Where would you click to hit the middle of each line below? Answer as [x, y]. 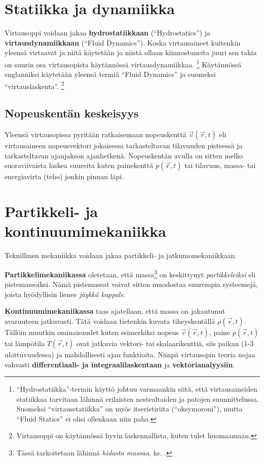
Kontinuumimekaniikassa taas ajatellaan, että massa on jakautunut [115, 311]
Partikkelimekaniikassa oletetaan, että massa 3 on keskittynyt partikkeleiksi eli [130, 273]
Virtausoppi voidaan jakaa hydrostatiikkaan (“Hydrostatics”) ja [107, 33]
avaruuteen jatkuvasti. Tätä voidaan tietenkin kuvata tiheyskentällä [110, 321]
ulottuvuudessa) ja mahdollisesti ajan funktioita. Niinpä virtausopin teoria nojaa [130, 354]
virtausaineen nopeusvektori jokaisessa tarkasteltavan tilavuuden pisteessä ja [124, 145]
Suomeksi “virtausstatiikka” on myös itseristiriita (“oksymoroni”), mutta [129, 409]
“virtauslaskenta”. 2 [34, 85]
